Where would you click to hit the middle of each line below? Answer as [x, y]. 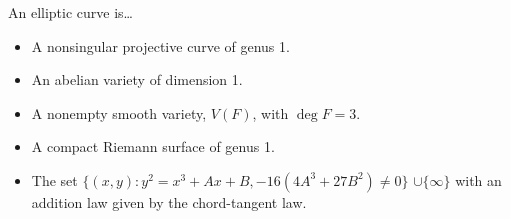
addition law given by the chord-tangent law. [169, 201]
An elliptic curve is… [70, 12]
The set [54, 179]
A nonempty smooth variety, [119, 112]
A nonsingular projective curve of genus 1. [160, 45]
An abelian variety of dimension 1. [137, 79]
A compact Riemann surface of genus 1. [153, 146]
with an [478, 179]
